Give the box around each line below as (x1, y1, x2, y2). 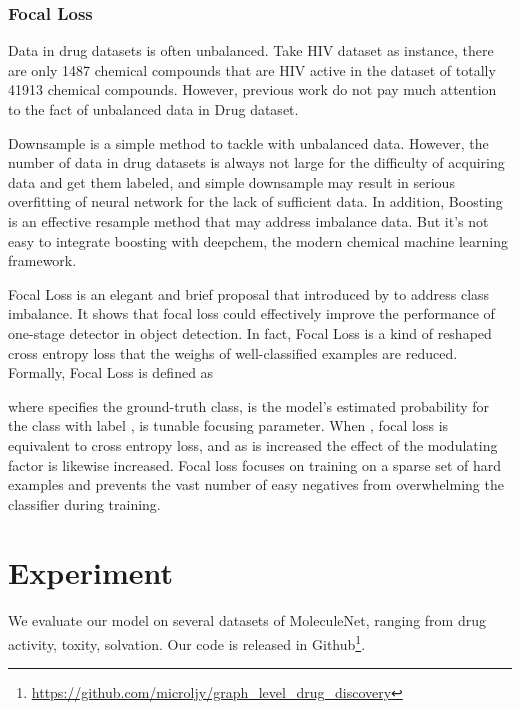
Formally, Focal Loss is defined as (8, 362, 214, 383)
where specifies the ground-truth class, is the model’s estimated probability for (8, 395, 490, 416)
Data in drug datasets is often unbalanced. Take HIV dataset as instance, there (8, 40, 494, 61)
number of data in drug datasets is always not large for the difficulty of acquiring (8, 152, 505, 173)
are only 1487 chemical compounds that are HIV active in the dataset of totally (8, 59, 496, 80)
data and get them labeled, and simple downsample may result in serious (8, 171, 455, 192)
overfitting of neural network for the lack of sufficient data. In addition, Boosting (8, 191, 503, 212)
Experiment (8, 552, 174, 593)
